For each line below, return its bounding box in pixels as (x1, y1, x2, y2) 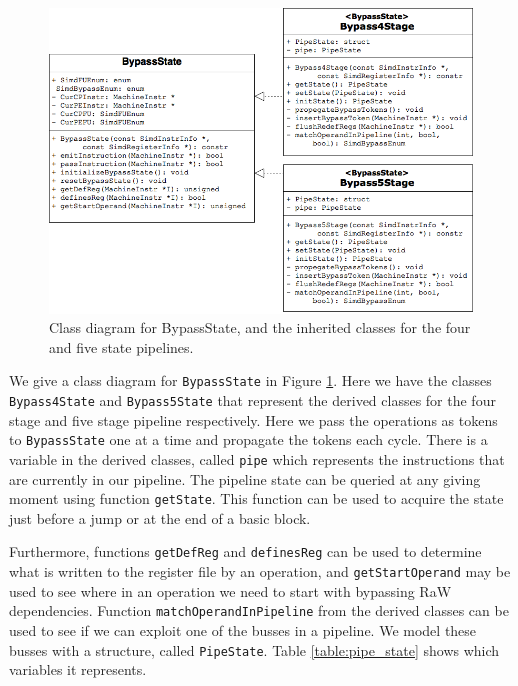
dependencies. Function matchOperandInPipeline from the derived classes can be (9, 600, 509, 621)
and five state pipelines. (49, 336, 194, 357)
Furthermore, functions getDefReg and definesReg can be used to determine (9, 541, 482, 562)
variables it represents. (9, 659, 147, 680)
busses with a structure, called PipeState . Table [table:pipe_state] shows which (9, 639, 500, 660)
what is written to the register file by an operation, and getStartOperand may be (9, 561, 511, 582)
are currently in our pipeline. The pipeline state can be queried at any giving (9, 468, 481, 489)
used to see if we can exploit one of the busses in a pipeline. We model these (9, 620, 477, 641)
